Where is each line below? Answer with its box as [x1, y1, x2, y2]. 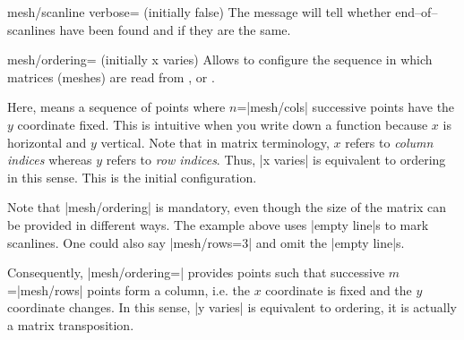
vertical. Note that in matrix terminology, [100, 132, 330, 151]
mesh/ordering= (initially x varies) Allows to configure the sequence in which [7, 50, 433, 69]
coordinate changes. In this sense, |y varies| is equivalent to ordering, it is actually [7, 298, 457, 317]
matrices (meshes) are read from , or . [7, 67, 215, 86]
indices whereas [7, 150, 92, 169]
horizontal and [7, 132, 87, 151]
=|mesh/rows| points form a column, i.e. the [7, 280, 250, 299]
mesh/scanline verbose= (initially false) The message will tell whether [7, 3, 391, 21]
